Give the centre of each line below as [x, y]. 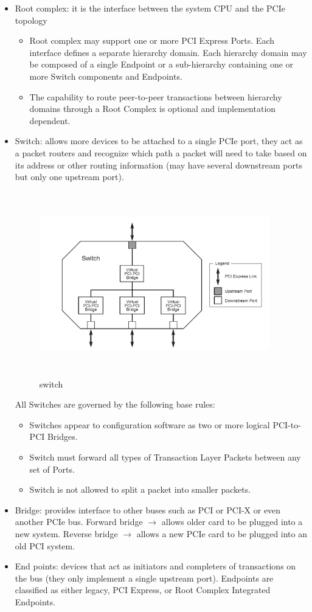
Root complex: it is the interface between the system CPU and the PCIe [150, 8]
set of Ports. [52, 469]
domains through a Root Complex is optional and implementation [153, 109]
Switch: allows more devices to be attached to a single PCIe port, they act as [159, 141]
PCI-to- [287, 424]
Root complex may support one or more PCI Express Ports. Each [152, 40]
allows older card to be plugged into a [232, 522]
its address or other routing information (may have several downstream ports [158, 165]
